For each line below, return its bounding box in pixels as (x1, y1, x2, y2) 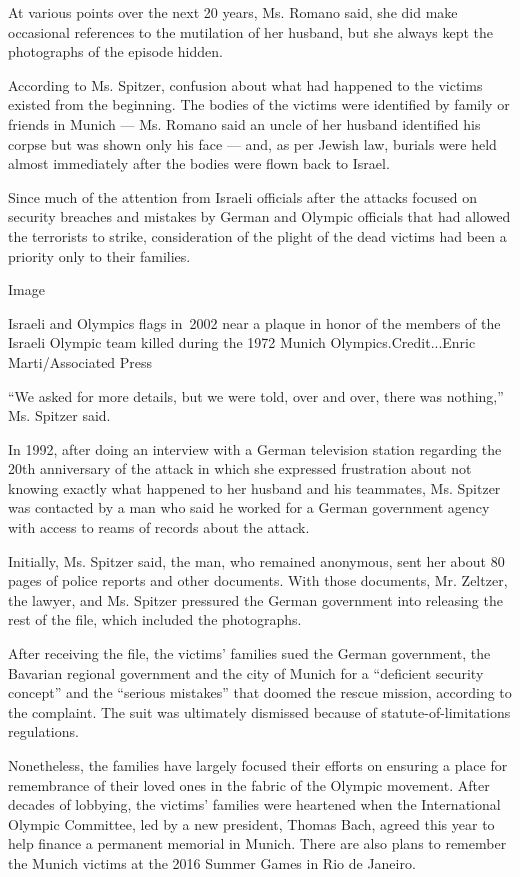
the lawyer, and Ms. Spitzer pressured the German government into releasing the (8, 589, 503, 610)
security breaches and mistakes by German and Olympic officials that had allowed (8, 206, 511, 227)
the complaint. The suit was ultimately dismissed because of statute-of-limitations (8, 701, 511, 722)
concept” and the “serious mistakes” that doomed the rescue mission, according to (8, 682, 512, 703)
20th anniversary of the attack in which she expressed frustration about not (8, 458, 472, 479)
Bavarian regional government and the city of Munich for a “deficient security (8, 662, 484, 683)
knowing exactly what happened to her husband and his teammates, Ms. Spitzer (8, 477, 501, 498)
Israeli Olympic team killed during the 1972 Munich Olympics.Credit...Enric (8, 332, 476, 353)
